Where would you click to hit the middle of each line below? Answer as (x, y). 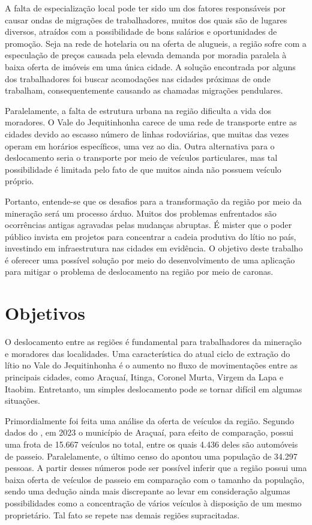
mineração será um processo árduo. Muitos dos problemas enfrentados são (141, 213)
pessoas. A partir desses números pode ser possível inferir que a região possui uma (156, 468)
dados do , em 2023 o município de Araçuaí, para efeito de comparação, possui (149, 432)
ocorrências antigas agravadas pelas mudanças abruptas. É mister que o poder (148, 225)
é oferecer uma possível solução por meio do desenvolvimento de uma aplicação (150, 259)
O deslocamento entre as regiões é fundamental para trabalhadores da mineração (153, 342)
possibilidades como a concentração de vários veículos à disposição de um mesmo (153, 502)
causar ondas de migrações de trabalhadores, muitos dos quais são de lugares (146, 19)
